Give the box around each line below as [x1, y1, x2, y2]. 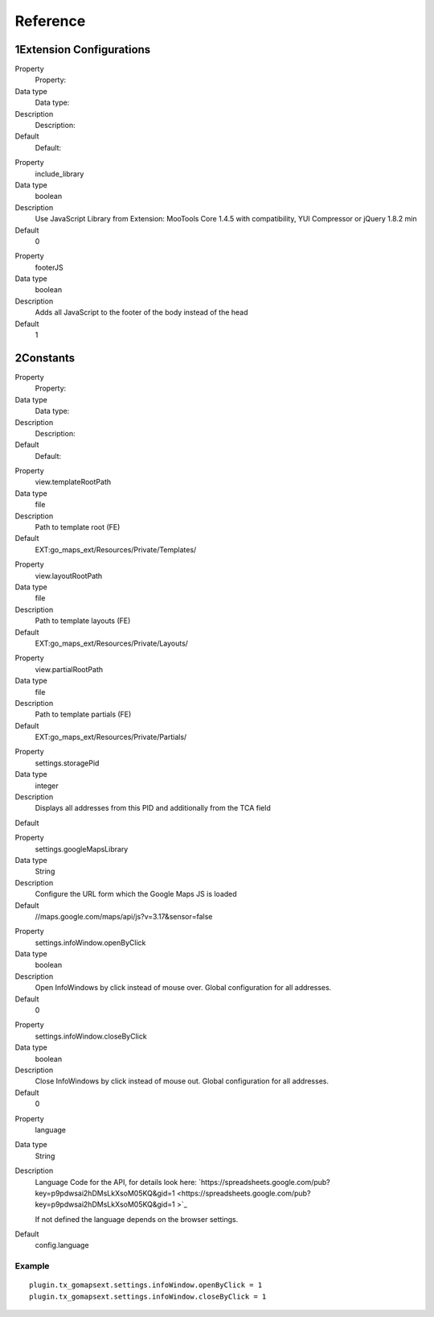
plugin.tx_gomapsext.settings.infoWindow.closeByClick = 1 [29, 1292, 267, 1301]
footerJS [35, 262, 63, 272]
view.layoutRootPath [35, 571, 103, 580]
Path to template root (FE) [35, 522, 121, 532]
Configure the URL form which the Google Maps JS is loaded [35, 890, 237, 899]
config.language [35, 1241, 89, 1250]
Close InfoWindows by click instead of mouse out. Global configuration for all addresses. [35, 1076, 330, 1086]
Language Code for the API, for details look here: [35, 1177, 197, 1187]
